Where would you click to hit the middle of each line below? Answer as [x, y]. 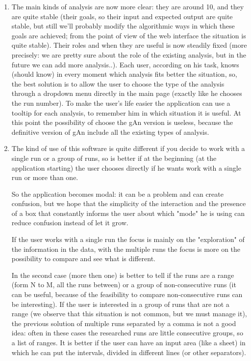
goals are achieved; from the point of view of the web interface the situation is [129, 35]
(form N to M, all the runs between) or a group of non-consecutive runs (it [124, 285]
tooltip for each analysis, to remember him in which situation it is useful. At [126, 112]
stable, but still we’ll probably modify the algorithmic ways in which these [123, 26]
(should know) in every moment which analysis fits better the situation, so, [124, 74]
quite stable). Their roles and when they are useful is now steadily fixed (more [129, 45]
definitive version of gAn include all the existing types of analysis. [110, 132]
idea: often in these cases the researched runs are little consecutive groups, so [127, 333]
